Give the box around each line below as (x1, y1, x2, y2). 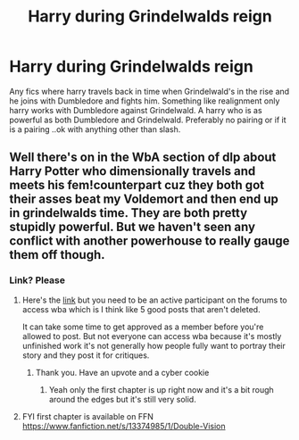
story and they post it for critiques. (21, 350, 150, 361)
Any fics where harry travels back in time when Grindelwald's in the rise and (9, 86, 290, 96)
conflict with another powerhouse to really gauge (9, 234, 290, 249)
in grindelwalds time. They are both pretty (9, 205, 248, 220)
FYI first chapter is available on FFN (21, 411, 154, 421)
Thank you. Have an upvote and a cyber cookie (35, 367, 210, 378)
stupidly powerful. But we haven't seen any (9, 220, 256, 235)
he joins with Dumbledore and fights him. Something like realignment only (9, 95, 280, 106)
